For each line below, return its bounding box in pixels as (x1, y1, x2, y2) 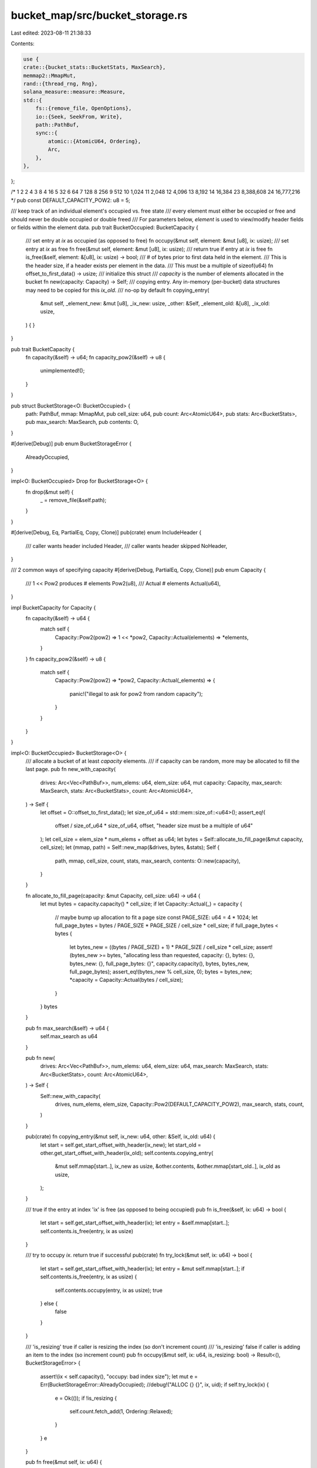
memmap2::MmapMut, (23, 72, 76, 79)
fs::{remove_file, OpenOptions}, (35, 105, 132, 112)
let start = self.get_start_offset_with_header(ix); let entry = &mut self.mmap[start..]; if (40, 1265, 245, 1272)
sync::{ (35, 130, 58, 136)
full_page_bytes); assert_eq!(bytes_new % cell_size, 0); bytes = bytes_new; (69, 968, 252, 975)
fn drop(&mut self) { (25, 488, 74, 496)
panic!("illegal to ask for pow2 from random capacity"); (69, 690, 203, 697)
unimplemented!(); (40, 367, 85, 374)
